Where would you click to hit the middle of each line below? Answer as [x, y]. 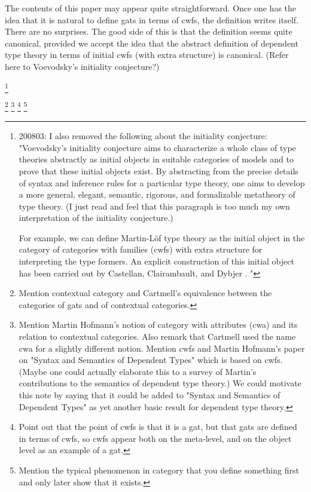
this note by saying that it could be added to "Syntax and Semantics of [150, 395]
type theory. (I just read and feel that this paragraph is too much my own [154, 206]
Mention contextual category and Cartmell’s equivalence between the [145, 293]
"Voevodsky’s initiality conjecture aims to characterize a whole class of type [157, 147]
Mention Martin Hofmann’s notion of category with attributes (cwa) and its [158, 325]
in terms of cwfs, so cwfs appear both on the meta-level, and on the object [155, 438]
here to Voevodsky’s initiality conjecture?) [82, 66]
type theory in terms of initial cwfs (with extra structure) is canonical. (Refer [147, 55]
